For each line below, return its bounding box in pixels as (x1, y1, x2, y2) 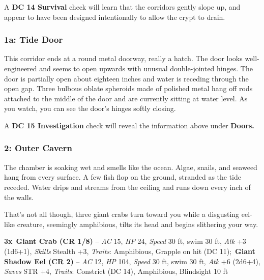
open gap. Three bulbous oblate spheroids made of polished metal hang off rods (4, 83, 253, 94)
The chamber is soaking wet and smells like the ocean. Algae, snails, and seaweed (4, 161, 257, 172)
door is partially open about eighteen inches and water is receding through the (4, 73, 249, 83)
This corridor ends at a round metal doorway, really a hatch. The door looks (4, 53, 243, 64)
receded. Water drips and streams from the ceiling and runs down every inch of (4, 181, 251, 192)
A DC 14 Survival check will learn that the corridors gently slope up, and (4, 2, 241, 12)
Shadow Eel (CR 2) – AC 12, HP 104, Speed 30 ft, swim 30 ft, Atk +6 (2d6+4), (4, 256, 260, 266)
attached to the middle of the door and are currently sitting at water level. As (4, 93, 248, 103)
